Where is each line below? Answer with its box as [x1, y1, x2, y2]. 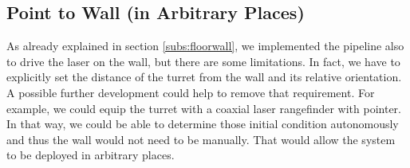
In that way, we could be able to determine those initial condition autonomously [6, 115, 399, 132]
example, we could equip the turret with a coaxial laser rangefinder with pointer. [6, 100, 401, 116]
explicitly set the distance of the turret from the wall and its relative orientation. [6, 68, 402, 85]
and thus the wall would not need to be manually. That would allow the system [6, 131, 396, 147]
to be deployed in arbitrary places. [6, 147, 175, 163]
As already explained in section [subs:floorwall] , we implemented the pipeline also [6, 37, 404, 54]
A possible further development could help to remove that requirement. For [6, 84, 375, 100]
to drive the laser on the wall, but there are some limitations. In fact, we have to [6, 53, 400, 69]
